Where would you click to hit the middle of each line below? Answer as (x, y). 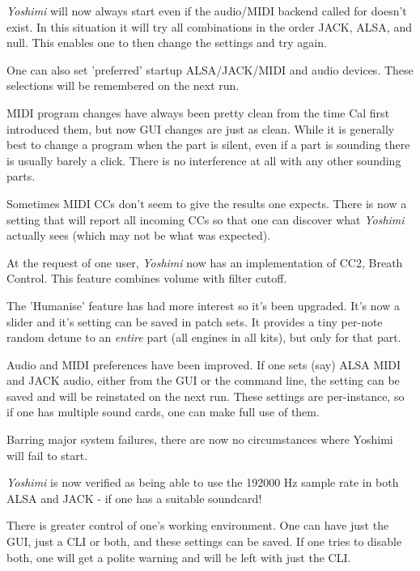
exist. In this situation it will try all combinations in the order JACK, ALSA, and (209, 26)
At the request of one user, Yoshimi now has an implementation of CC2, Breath (205, 262)
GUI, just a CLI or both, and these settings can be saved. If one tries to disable (204, 541)
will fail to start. (47, 455)
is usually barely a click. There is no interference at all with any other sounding (204, 160)
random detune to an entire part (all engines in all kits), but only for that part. (204, 337)
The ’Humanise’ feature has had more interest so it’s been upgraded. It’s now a (203, 305)
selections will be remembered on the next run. (123, 85)
